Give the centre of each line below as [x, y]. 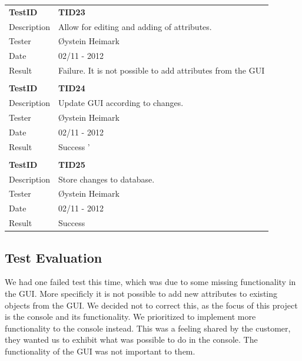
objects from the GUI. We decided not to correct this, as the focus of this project [151, 305]
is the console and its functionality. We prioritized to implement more [130, 317]
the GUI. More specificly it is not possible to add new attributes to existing [141, 293]
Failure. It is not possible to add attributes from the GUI [161, 70]
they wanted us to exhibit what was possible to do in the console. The [131, 340]
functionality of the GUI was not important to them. [100, 351]
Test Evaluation [54, 257]
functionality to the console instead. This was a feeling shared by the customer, [148, 328]
